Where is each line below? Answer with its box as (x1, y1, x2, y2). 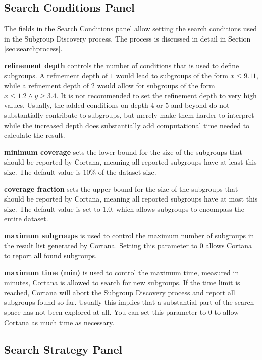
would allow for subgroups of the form (97, 80, 215, 91)
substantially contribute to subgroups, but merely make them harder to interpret (4, 109, 254, 120)
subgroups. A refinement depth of (4, 70, 108, 81)
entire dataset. (4, 213, 48, 224)
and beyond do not (171, 100, 230, 110)
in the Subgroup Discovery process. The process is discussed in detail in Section (4, 33, 251, 44)
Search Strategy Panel (4, 341, 123, 357)
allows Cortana (205, 240, 252, 251)
